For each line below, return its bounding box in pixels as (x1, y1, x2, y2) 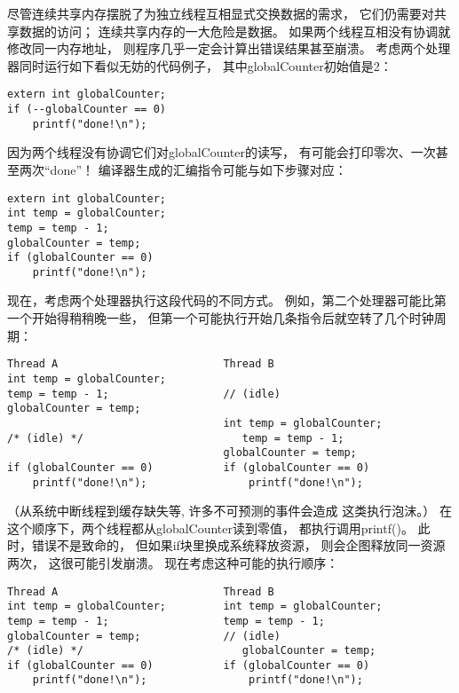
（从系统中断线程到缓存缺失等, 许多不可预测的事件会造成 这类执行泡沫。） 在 (7, 501, 452, 520)
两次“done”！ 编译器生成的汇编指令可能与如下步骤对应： (19, 160, 347, 178)
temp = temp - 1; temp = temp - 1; (7, 614, 325, 627)
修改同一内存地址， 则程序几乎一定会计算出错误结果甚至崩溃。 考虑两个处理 (7, 39, 451, 58)
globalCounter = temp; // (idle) (7, 629, 281, 642)
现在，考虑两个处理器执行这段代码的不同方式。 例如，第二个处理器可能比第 (7, 291, 447, 310)
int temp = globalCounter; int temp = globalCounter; (7, 600, 383, 613)
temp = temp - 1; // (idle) (7, 387, 281, 400)
